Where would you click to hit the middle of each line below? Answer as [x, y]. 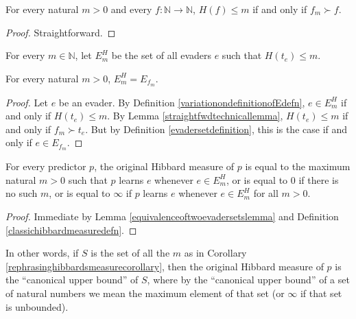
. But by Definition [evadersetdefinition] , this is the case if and [216, 129]
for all [266, 193]
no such [22, 193]
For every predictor [46, 166]
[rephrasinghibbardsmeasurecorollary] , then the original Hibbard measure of [165, 266]
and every [131, 9]
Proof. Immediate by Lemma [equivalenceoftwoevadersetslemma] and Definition [172, 216]
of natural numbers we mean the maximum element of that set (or [145, 293]
